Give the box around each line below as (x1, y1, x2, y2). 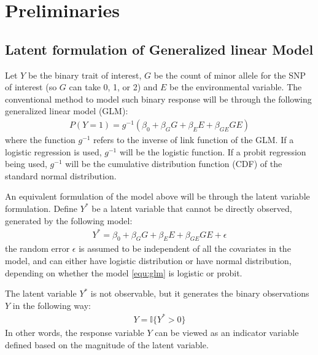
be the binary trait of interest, (28, 68, 142, 81)
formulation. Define (5, 201, 78, 214)
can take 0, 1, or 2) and (69, 80, 158, 93)
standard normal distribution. (5, 169, 117, 182)
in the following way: (12, 298, 91, 311)
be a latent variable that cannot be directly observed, (91, 201, 292, 214)
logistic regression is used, (5, 145, 102, 158)
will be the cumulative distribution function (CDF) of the (65, 157, 282, 170)
